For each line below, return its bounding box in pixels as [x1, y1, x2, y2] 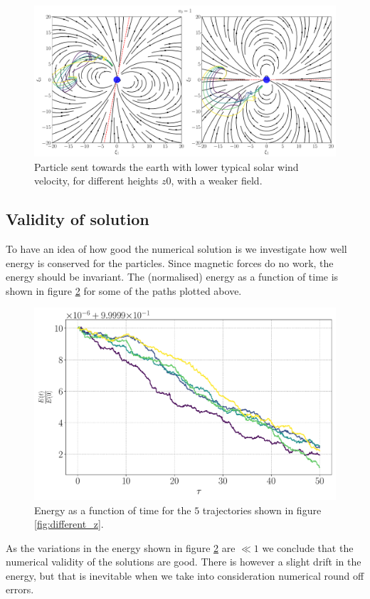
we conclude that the [262, 540, 354, 555]
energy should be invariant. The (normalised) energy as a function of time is [6, 269, 339, 284]
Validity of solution [6, 208, 149, 230]
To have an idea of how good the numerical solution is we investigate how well [6, 241, 347, 256]
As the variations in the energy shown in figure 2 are [6, 540, 236, 555]
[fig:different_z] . [34, 516, 104, 531]
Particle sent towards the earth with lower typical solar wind [34, 159, 299, 174]
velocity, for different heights [34, 173, 159, 188]
